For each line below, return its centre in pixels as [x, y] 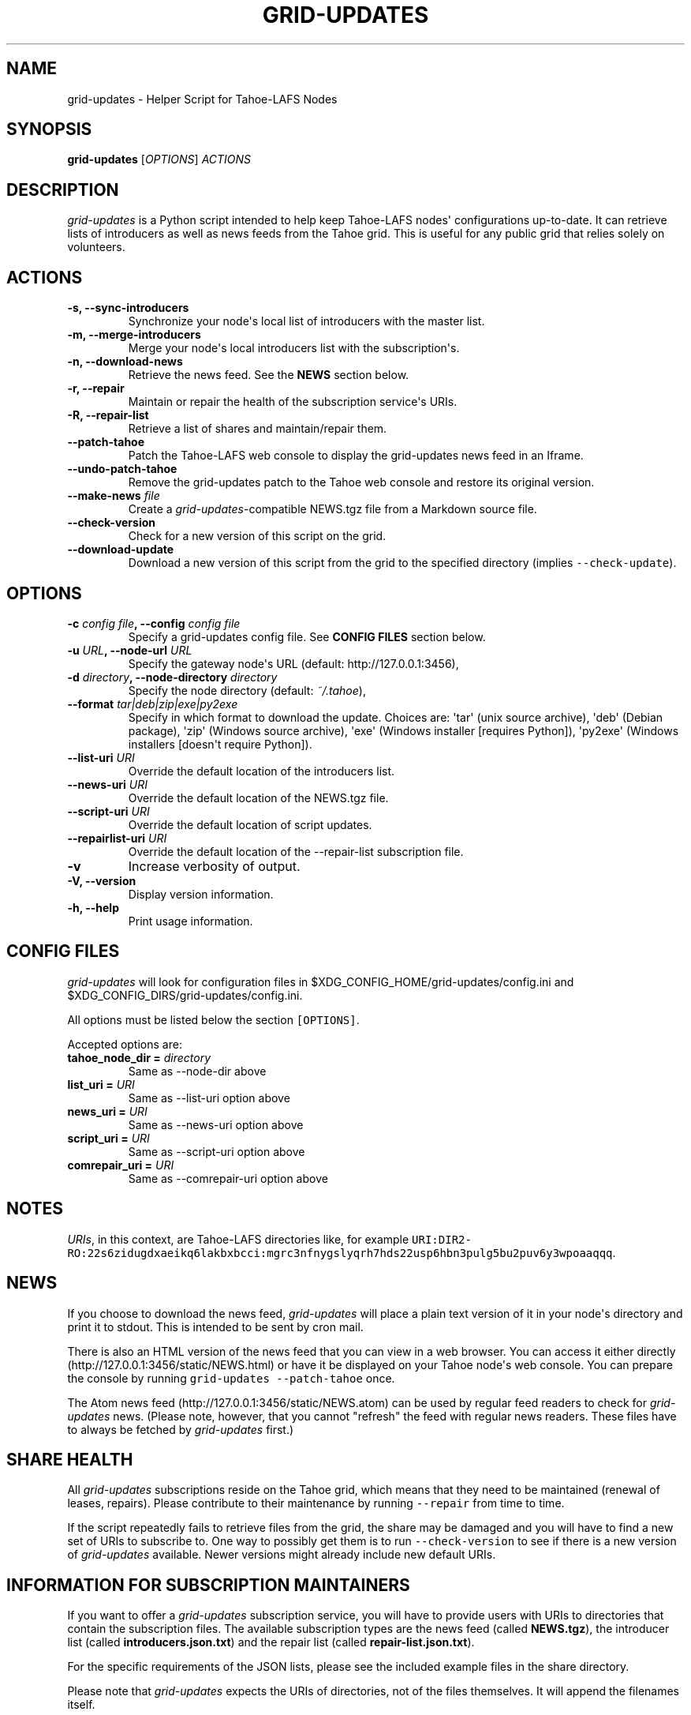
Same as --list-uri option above [209, 1098]
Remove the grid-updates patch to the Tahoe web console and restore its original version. [361, 482]
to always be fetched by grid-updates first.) [181, 1429]
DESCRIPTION [63, 190]
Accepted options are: [125, 1044]
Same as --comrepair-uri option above [228, 1178]
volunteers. [96, 247]
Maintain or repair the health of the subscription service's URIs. [293, 402]
